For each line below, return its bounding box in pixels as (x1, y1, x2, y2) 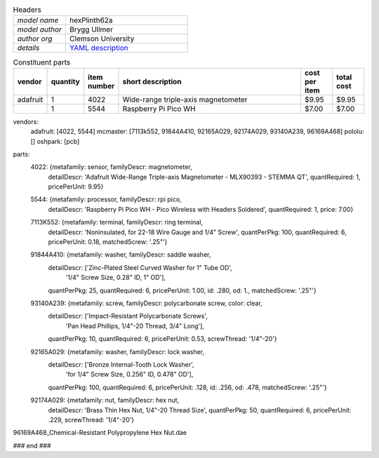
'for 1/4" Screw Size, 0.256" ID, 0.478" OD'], (65, 370, 194, 379)
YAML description (69, 43, 129, 53)
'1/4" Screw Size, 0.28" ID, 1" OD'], (65, 274, 166, 282)
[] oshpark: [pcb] (30, 137, 80, 145)
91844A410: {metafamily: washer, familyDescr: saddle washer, (30, 250, 211, 259)
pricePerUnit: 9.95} (48, 182, 104, 191)
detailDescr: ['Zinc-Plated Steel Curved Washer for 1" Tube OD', (48, 263, 233, 271)
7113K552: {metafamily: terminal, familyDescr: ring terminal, (30, 218, 204, 227)
